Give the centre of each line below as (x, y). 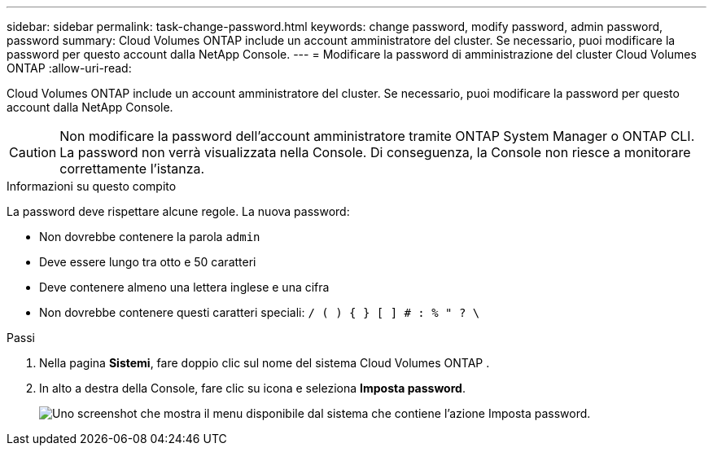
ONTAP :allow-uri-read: (69, 68)
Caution (33, 152)
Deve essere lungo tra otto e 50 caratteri (148, 262)
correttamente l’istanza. (132, 169)
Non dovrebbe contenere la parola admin (150, 237)
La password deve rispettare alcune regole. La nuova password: (178, 211)
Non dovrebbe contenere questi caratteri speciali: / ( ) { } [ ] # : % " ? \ (260, 312)
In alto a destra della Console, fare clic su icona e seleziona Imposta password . (252, 388)
